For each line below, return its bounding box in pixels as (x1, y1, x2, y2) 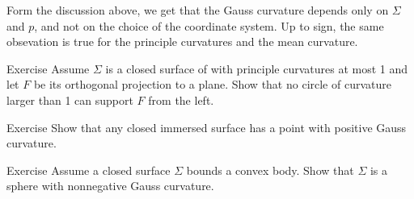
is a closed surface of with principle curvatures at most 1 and (105, 60, 408, 77)
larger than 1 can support (6, 91, 133, 108)
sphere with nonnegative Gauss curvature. (6, 177, 214, 194)
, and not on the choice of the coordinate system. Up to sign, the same (34, 17, 384, 34)
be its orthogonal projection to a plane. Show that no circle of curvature (33, 76, 391, 93)
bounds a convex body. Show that (186, 161, 354, 178)
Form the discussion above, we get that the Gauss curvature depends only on (6, 2, 389, 18)
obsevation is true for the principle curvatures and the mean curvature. (6, 33, 358, 50)
